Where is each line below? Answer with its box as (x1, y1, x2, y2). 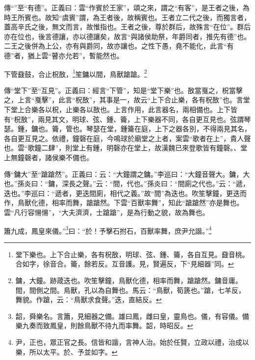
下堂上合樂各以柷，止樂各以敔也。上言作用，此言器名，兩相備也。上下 (4, 104, 230, 114)
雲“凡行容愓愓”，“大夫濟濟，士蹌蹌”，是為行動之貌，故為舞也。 (4, 207, 209, 217)
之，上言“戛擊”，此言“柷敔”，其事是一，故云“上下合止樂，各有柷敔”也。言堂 (4, 95, 250, 105)
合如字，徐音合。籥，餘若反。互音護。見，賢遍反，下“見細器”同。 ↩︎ (15, 259, 234, 269)
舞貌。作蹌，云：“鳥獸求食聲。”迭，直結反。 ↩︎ (15, 294, 162, 305)
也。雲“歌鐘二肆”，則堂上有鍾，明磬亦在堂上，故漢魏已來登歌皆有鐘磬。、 (4, 143, 241, 153)
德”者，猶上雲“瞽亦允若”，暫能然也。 (4, 50, 124, 60)
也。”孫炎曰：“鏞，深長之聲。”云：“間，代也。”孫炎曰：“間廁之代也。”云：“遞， (4, 178, 250, 189)
